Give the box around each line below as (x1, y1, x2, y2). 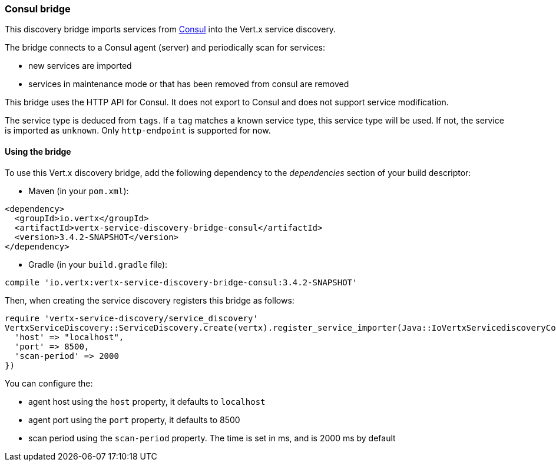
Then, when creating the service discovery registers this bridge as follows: (5, 295, 294, 305)
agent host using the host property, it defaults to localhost (28, 396, 266, 407)
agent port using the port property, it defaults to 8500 (28, 414, 240, 425)
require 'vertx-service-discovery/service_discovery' (5, 313, 258, 323)
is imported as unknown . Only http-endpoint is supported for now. (5, 125, 271, 136)
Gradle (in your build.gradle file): (28, 259, 168, 269)
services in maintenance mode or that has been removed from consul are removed (28, 79, 349, 89)
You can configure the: (5, 378, 93, 388)
